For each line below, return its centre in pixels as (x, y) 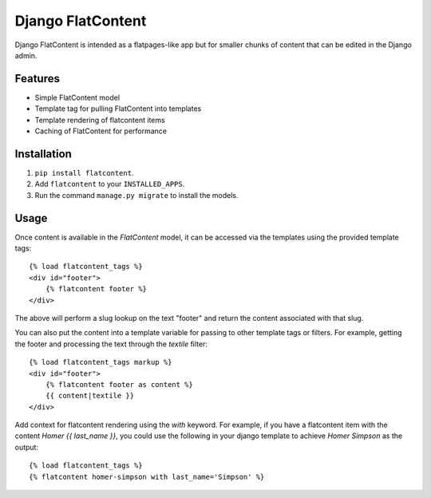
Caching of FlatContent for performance (101, 131)
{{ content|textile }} (90, 396)
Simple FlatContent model (77, 97)
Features (37, 79)
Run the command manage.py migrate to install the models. (136, 195)
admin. (26, 55)
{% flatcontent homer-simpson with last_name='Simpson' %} (147, 476)
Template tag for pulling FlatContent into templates (118, 109)
